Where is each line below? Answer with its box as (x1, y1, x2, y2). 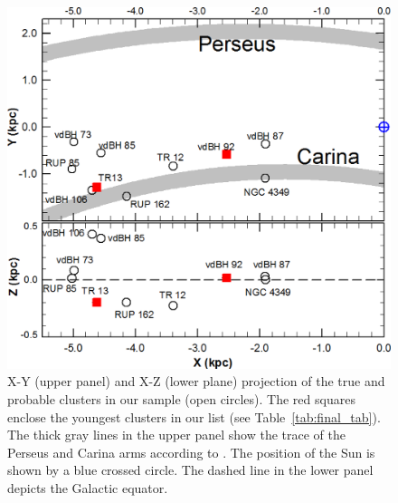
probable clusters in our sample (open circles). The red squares (7, 389, 355, 408)
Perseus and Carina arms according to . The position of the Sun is (7, 442, 375, 461)
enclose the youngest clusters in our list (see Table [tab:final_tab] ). (7, 407, 381, 426)
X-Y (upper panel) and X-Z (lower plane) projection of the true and (7, 372, 385, 391)
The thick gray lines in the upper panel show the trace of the (7, 425, 346, 444)
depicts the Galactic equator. (7, 478, 168, 497)
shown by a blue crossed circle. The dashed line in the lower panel (7, 460, 374, 479)
